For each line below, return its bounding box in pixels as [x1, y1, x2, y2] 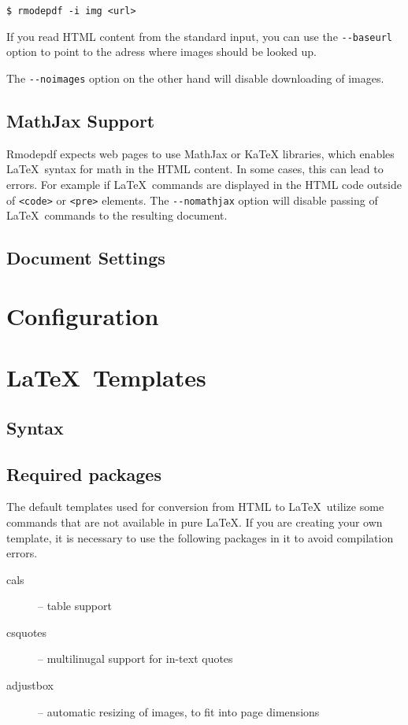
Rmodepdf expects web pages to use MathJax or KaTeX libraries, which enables [6, 145, 395, 161]
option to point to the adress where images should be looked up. [6, 43, 317, 60]
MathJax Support [6, 108, 155, 132]
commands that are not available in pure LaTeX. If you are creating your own [6, 513, 383, 530]
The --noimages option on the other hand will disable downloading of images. [6, 69, 384, 86]
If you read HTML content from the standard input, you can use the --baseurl [6, 28, 392, 44]
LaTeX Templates [6, 361, 206, 394]
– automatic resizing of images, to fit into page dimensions [38, 703, 320, 719]
